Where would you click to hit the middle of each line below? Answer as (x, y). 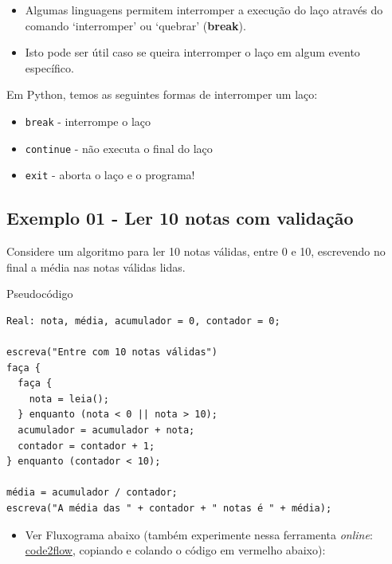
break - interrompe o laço (88, 121)
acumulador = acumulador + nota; (106, 431)
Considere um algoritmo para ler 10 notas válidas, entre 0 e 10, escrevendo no (196, 251)
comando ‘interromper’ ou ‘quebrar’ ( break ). (135, 25)
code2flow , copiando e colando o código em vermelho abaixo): (175, 550)
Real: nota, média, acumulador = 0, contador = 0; (143, 321)
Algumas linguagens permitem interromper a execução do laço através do (204, 10)
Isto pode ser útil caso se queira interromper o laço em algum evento (192, 52)
